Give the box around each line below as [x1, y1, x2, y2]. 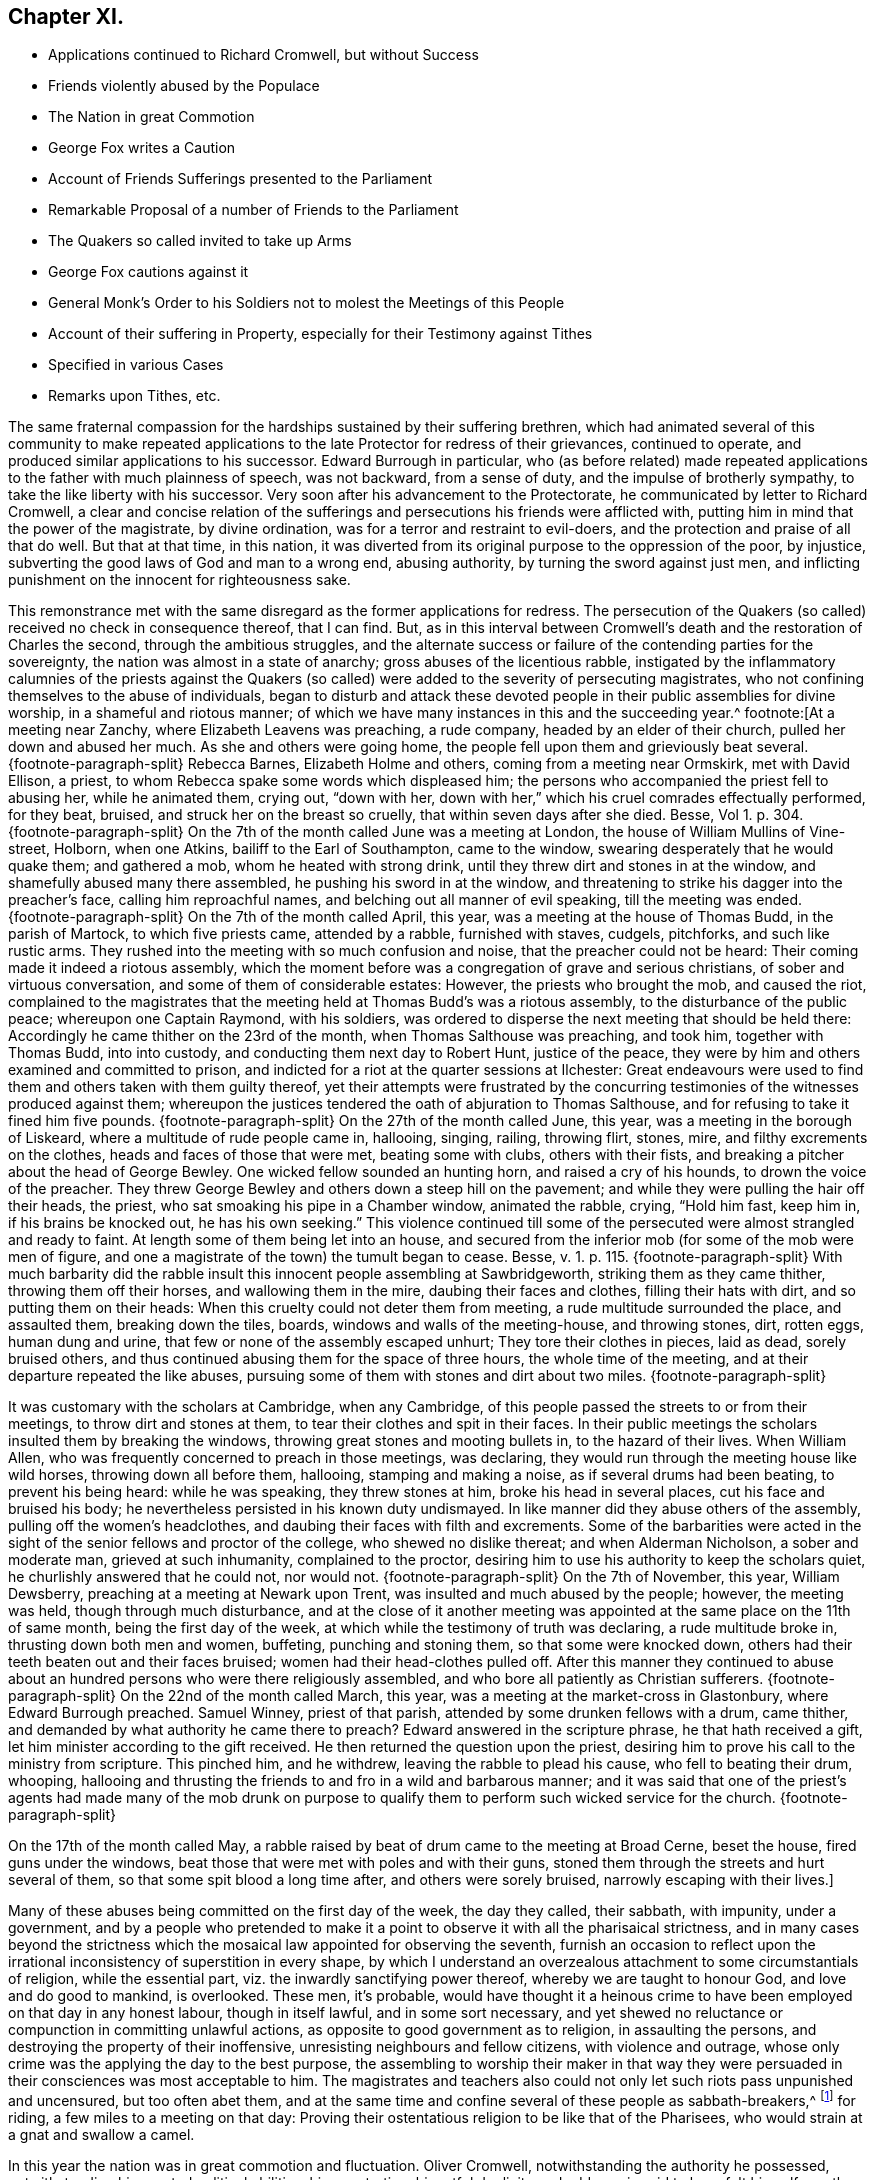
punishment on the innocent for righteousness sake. [8, 571, 351, 589]
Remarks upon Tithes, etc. [48, 387, 221, 405]
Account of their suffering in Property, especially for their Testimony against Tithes [48, 325, 593, 343]
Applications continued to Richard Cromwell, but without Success [48, 46, 479, 64]
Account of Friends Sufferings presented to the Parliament [48, 170, 433, 188]
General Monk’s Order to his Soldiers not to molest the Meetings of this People [48, 294, 565, 312]
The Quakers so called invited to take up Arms [48, 232, 352, 250]
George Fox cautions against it [48, 263, 249, 281]
